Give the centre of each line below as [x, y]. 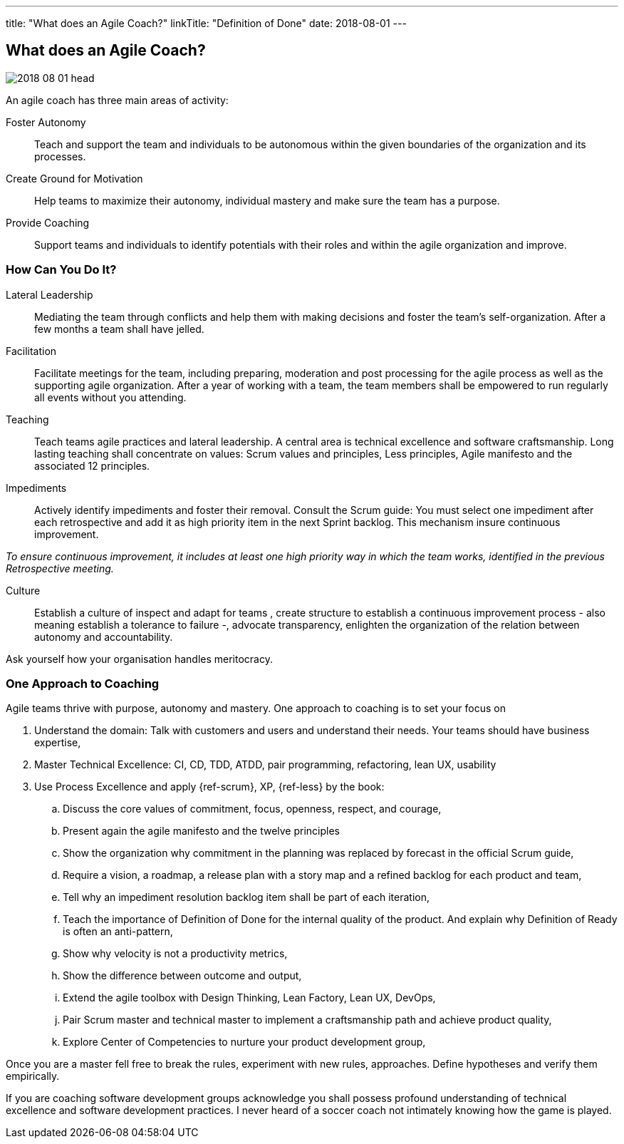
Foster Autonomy [46, 122]
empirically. [33, 1076]
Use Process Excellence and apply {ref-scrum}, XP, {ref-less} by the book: [209, 787]
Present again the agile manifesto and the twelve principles [202, 831]
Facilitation [31, 351]
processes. [60, 156]
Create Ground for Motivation [74, 178]
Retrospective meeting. [60, 568]
